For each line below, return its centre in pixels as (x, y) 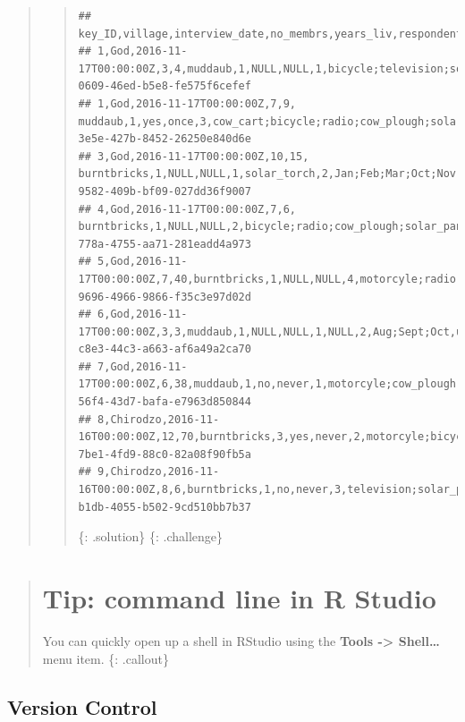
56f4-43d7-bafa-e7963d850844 (165, 402)
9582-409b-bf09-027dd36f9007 (165, 191)
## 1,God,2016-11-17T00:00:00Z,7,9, (187, 103)
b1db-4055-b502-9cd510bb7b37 (165, 507)
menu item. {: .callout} (106, 658)
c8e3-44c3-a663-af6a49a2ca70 (165, 349)
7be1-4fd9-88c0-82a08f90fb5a (165, 454)
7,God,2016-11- (143, 366)
